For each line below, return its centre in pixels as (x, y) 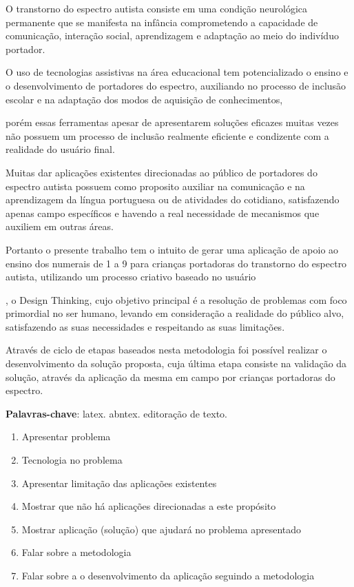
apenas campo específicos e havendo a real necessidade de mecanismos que (163, 213)
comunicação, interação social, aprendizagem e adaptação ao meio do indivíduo (172, 35)
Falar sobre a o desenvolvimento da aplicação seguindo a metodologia (168, 575)
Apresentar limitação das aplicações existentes (119, 483)
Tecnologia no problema (72, 460)
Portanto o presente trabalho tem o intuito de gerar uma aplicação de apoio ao (172, 249)
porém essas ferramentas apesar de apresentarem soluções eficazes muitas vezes (172, 122)
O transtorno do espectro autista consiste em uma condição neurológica (157, 8)
